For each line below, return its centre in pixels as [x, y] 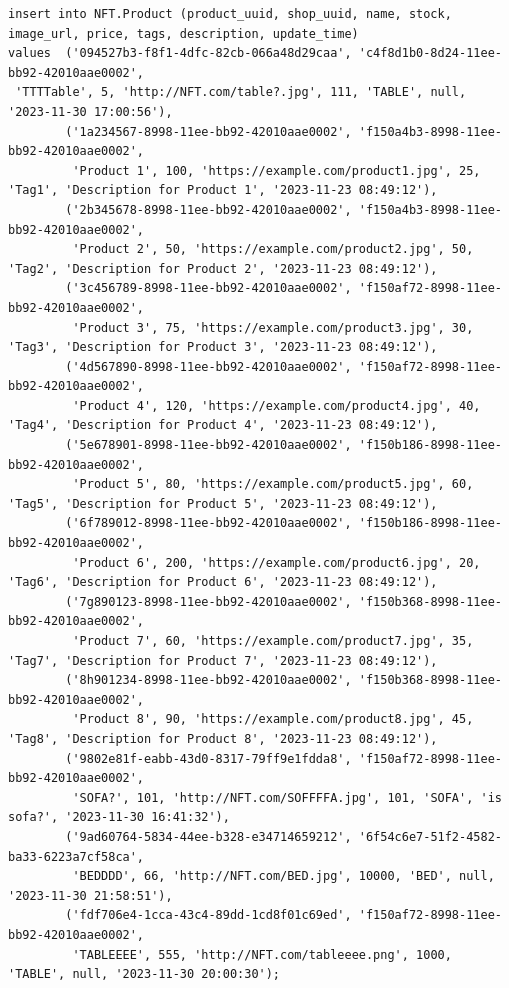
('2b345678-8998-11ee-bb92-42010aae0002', [208, 209]
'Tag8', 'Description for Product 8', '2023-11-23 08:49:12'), [223, 738]
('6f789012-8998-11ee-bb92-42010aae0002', [208, 523]
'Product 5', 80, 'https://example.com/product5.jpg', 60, [273, 484]
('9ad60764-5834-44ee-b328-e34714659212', [208, 836]
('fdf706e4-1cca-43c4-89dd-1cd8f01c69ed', [208, 915]
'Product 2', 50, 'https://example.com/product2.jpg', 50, [273, 249]
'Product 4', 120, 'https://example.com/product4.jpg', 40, [276, 405]
